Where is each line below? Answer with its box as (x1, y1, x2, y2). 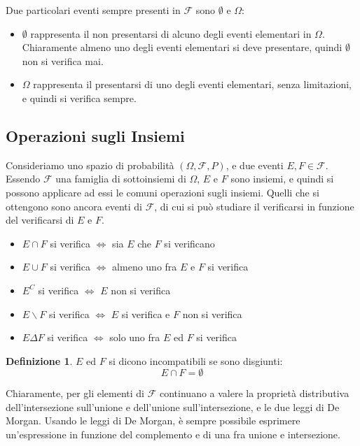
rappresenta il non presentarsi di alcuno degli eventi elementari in (30, 26, 312, 41)
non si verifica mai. (22, 53, 104, 68)
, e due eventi (226, 157, 284, 172)
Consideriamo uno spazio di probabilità (6, 157, 174, 172)
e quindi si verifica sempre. (22, 90, 137, 105)
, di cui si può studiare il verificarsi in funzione (154, 199, 354, 213)
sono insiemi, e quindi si (230, 171, 334, 186)
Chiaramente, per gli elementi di (6, 386, 145, 401)
